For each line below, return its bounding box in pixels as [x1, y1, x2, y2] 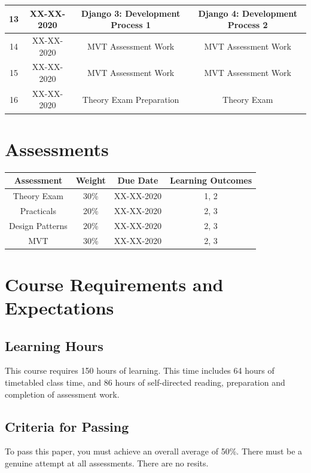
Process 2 [227, 19, 268, 31]
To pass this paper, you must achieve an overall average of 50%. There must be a [5, 445, 303, 457]
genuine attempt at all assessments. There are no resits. [5, 456, 209, 469]
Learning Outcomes [170, 174, 252, 187]
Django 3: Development [81, 7, 181, 19]
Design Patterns [9, 219, 68, 231]
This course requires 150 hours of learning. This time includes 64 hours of [5, 364, 275, 377]
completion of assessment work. [5, 387, 120, 400]
